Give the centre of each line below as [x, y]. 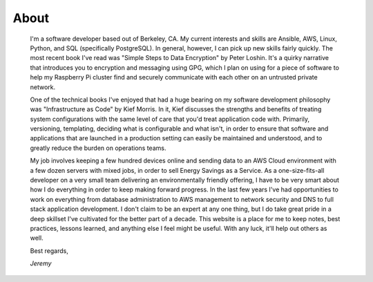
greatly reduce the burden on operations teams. [98, 148]
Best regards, [49, 251]
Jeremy [41, 263]
